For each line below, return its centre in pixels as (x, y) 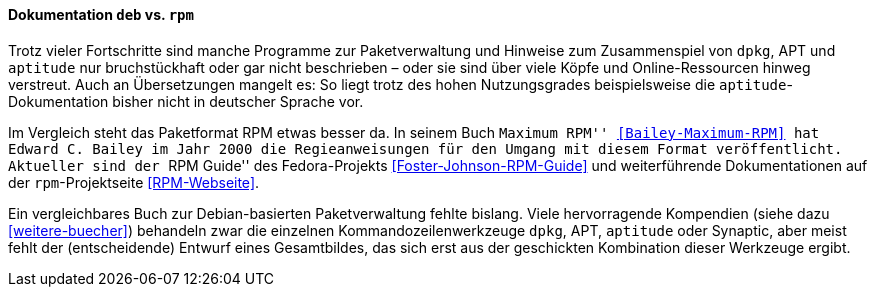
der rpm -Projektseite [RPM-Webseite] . (134, 182)
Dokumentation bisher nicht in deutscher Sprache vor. (186, 101)
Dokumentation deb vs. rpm (101, 14)
